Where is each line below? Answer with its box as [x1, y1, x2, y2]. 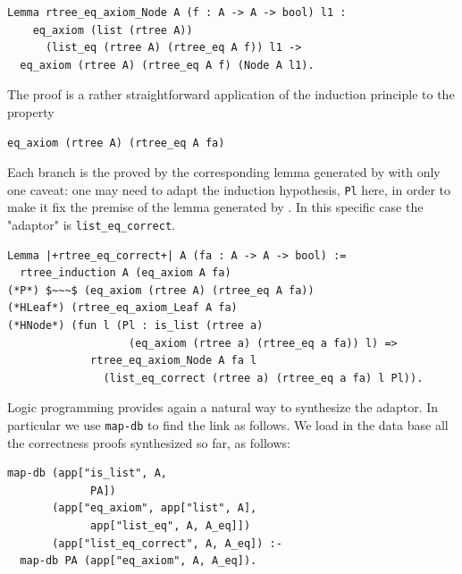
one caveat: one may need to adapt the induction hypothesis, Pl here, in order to [7, 180, 451, 198]
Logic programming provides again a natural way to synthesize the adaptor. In [7, 398, 439, 417]
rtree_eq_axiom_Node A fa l [90, 354, 257, 367]
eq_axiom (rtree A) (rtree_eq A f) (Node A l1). [20, 58, 315, 72]
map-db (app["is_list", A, [7, 467, 167, 480]
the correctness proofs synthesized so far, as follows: [7, 433, 290, 452]
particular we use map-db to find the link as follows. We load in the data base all [7, 416, 449, 434]
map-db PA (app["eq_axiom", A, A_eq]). [20, 554, 257, 568]
